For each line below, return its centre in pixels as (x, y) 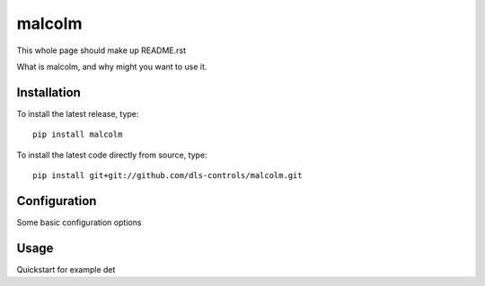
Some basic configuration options (79, 222)
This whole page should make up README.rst (101, 50)
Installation (48, 92)
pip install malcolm (78, 134)
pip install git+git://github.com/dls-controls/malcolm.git (168, 176)
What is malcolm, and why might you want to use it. (112, 67)
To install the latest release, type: (78, 113)
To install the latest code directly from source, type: (112, 155)
